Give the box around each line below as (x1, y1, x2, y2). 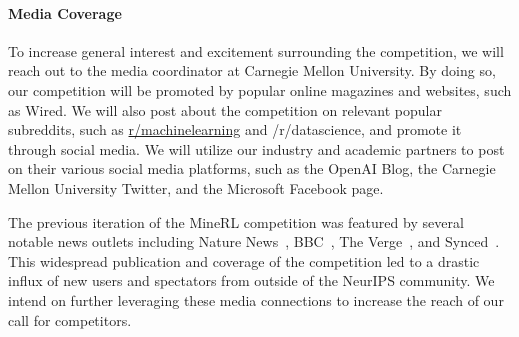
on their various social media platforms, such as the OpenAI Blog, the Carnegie (8, 158, 496, 179)
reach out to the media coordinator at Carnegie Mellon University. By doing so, (8, 60, 496, 81)
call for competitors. (8, 309, 132, 330)
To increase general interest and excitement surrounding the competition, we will (8, 40, 504, 61)
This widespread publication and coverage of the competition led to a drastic (8, 250, 480, 271)
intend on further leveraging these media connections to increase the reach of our (8, 289, 504, 310)
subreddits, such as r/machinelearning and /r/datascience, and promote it (8, 119, 462, 140)
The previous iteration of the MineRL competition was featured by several (8, 211, 464, 232)
